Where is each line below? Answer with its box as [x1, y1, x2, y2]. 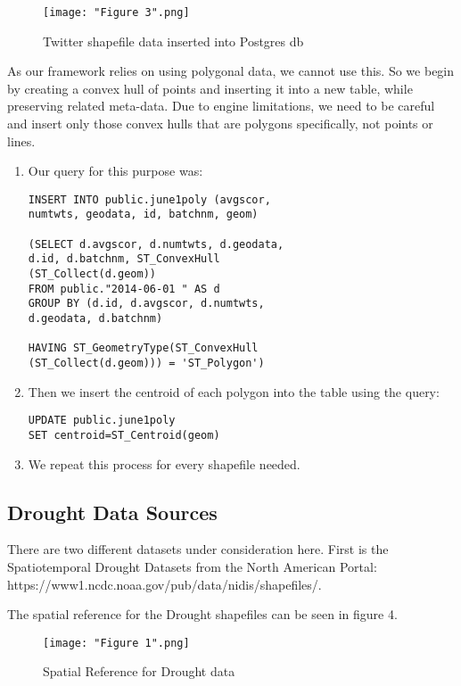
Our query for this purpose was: [28, 161, 203, 180]
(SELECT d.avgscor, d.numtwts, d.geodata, [28, 237, 284, 251]
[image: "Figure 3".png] [43, 6, 190, 19]
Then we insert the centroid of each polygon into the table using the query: [28, 382, 440, 401]
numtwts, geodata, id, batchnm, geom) [28, 208, 259, 221]
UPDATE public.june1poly [28, 414, 176, 427]
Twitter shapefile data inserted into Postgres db [43, 31, 304, 50]
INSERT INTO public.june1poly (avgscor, [28, 193, 271, 206]
